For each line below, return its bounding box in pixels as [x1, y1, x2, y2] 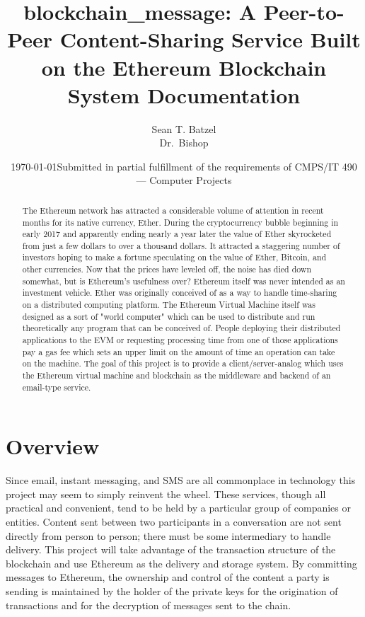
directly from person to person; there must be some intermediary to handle [6, 528, 331, 543]
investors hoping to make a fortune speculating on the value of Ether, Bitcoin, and [22, 251, 327, 263]
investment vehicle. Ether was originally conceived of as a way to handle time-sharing [22, 287, 337, 299]
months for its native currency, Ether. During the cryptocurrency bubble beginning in [22, 216, 339, 228]
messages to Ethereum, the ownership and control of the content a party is [6, 570, 330, 584]
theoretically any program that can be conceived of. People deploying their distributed [22, 322, 341, 334]
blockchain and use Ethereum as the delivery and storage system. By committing [6, 555, 357, 570]
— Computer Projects [136, 173, 232, 188]
